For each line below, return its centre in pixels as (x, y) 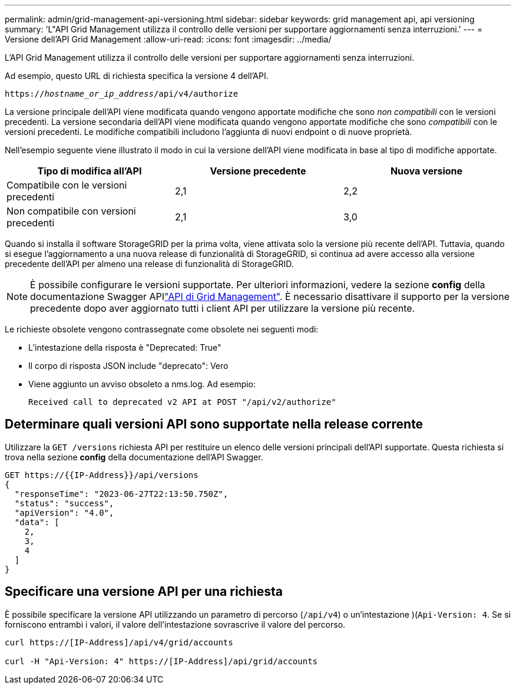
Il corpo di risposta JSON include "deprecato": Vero (128, 366)
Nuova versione (426, 171)
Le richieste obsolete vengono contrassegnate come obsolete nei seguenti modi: (162, 329)
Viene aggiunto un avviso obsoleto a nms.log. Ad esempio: (142, 384)
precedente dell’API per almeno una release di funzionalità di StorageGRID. (149, 264)
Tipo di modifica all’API (90, 171)
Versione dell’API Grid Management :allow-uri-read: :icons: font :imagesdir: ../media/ (168, 39)
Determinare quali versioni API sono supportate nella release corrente (214, 424)
